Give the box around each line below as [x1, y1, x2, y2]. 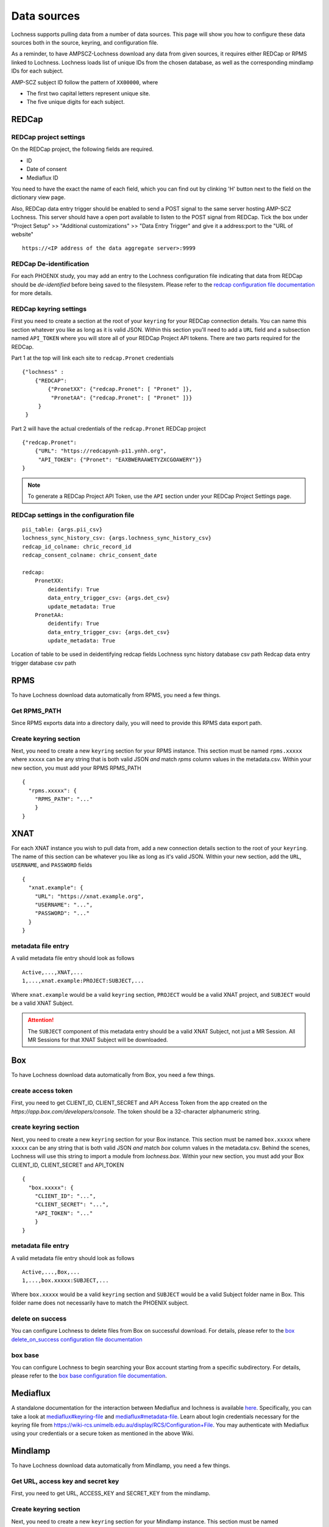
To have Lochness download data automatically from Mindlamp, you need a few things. [11, 1462, 231, 1469]
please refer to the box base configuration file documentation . [11, 1372, 167, 1380]
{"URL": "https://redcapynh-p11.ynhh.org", [34, 448, 167, 454]
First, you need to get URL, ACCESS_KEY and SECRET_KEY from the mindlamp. [11, 1490, 211, 1497]
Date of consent [26, 166, 67, 173]
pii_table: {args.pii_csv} [22, 526, 103, 533]
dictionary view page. [11, 194, 66, 201]
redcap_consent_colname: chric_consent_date [22, 552, 158, 559]
